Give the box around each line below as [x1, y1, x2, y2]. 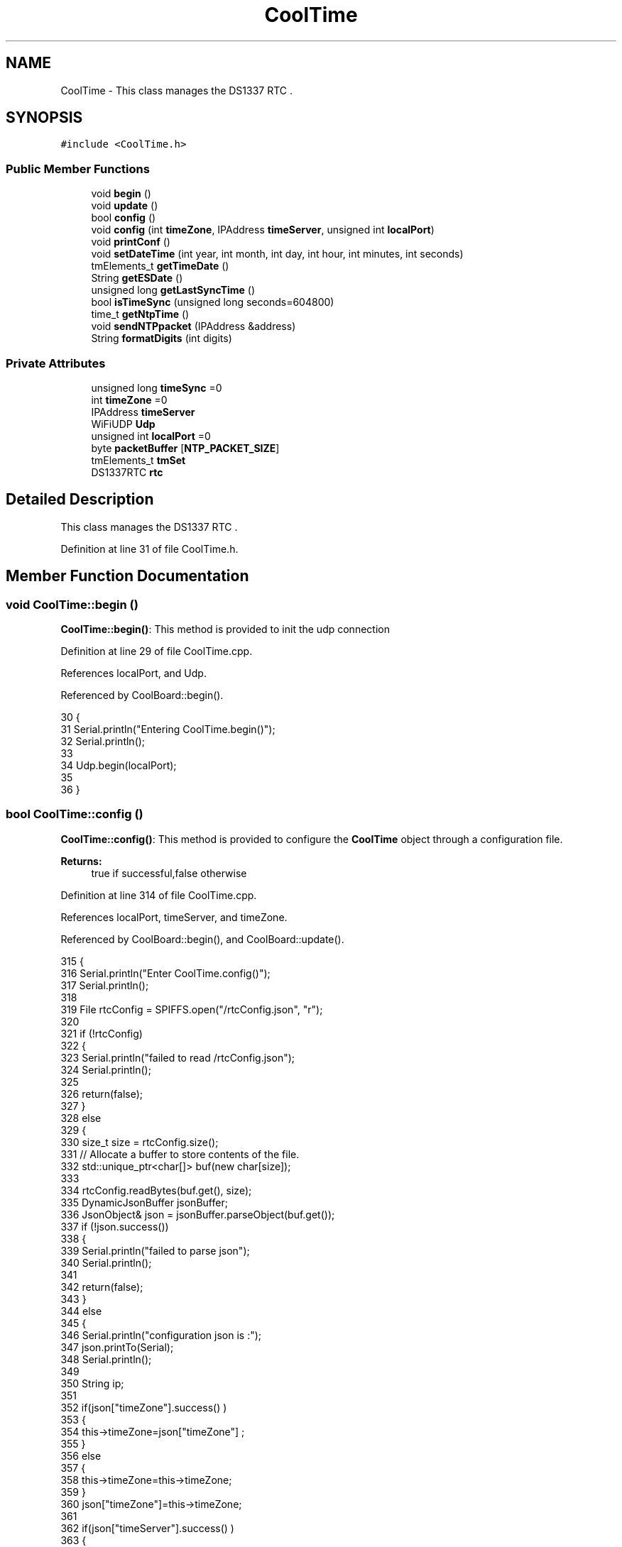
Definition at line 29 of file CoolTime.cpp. [60, 645, 253, 657]
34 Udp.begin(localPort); [60, 759, 177, 771]
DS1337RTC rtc [91, 466, 163, 478]
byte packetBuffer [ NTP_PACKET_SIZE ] [91, 441, 280, 454]
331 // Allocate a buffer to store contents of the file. [60, 1147, 300, 1160]
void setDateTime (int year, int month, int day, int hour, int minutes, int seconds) [91, 248, 464, 260]
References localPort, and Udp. [60, 667, 207, 679]
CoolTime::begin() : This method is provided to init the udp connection [60, 623, 390, 635]
